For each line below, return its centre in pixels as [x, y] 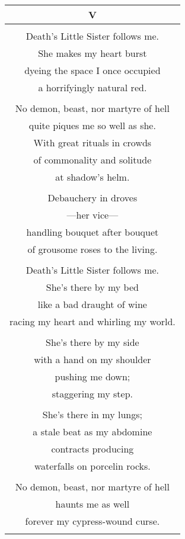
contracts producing [92, 449]
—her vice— [92, 215]
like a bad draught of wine [92, 304]
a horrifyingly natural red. [92, 87]
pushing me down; [92, 376]
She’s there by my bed [92, 287]
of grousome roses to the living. [92, 249]
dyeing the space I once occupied [92, 70]
